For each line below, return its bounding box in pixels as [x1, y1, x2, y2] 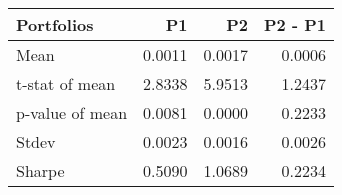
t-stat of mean [16, 72, 116, 95]
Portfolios [16, 13, 94, 36]
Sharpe [16, 159, 65, 182]
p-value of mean [16, 101, 128, 124]
